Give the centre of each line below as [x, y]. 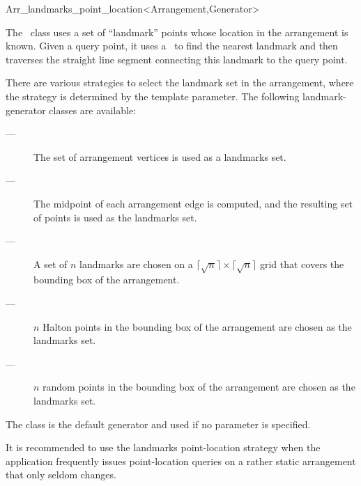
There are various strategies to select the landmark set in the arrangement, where [180, 83]
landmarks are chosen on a [136, 264]
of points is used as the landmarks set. [115, 217]
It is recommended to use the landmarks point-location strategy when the [163, 447]
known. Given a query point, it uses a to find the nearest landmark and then [172, 46]
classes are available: [92, 110]
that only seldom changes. [61, 475]
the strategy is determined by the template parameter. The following [153, 96]
